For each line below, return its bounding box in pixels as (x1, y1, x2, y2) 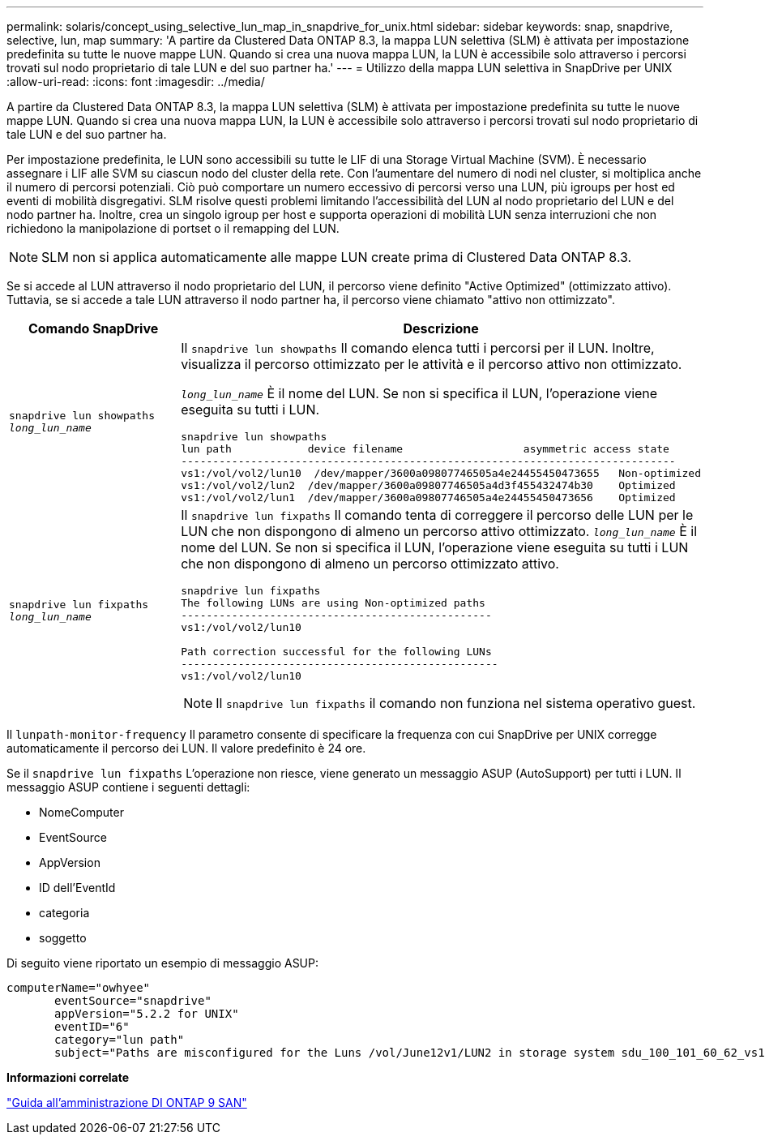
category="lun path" (54, 1033, 185, 1046)
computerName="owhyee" (6, 981, 151, 994)
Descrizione (403, 320, 479, 337)
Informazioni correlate (6, 1070, 130, 1084)
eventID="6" (54, 1020, 130, 1033)
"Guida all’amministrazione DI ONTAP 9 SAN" (6, 1096, 247, 1109)
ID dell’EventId (39, 881, 116, 894)
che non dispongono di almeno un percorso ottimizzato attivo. (181, 555, 559, 572)
